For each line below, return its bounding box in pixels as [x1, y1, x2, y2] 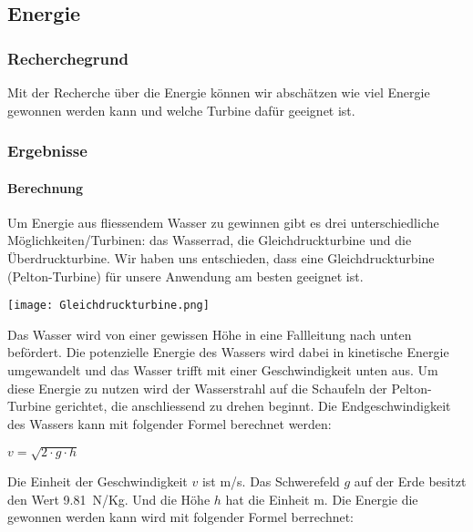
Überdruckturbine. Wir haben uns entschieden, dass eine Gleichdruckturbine [7, 249, 435, 268]
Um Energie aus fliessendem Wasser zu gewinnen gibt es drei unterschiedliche [7, 212, 439, 231]
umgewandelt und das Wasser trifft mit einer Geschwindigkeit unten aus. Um [7, 361, 438, 380]
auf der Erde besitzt [354, 471, 467, 490]
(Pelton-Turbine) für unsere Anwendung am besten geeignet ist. [7, 266, 364, 285]
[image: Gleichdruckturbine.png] [7, 299, 210, 312]
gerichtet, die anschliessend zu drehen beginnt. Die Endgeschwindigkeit [55, 396, 451, 415]
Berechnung [7, 178, 83, 197]
